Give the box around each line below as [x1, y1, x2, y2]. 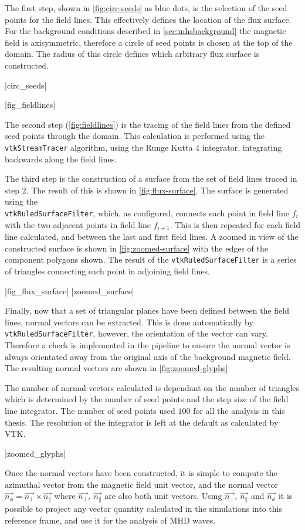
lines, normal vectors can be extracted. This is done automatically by [5, 315, 253, 328]
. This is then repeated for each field [170, 218, 300, 230]
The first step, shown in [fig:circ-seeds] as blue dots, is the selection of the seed [5, 2, 287, 13]
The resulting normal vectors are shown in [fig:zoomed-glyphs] [5, 362, 228, 374]
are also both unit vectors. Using [104, 490, 222, 502]
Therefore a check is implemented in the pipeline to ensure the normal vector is [5, 338, 290, 351]
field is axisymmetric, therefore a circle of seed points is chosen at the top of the [5, 36, 293, 48]
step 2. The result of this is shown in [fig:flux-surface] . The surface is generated [5, 184, 289, 196]
